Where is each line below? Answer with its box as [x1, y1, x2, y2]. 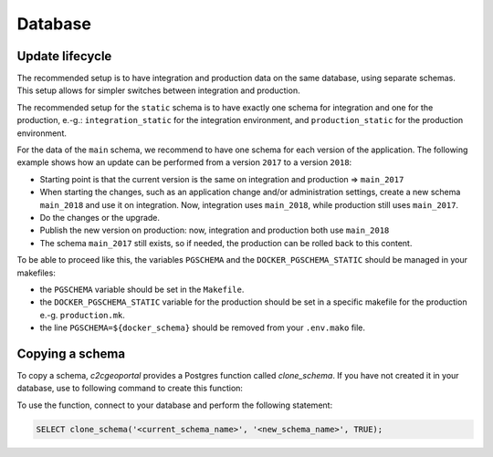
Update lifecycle [16, 48, 112, 64]
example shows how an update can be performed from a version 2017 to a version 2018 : [16, 157, 352, 168]
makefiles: [16, 267, 57, 278]
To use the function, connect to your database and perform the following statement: [16, 400, 333, 410]
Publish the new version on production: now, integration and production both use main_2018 [39, 224, 390, 236]
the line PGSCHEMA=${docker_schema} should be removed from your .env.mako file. [39, 322, 365, 333]
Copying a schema [16, 346, 126, 361]
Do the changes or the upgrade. [39, 212, 160, 223]
